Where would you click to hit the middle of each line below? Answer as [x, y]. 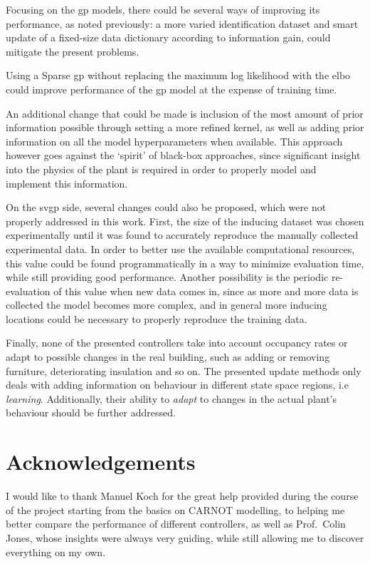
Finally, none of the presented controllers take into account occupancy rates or [177, 343]
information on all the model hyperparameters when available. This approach [174, 141]
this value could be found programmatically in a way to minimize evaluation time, [185, 263]
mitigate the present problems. [73, 51]
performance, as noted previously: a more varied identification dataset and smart [182, 23]
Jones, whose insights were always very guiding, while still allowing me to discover [185, 537]
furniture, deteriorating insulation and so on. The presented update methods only [184, 370]
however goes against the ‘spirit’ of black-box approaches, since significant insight [183, 155]
